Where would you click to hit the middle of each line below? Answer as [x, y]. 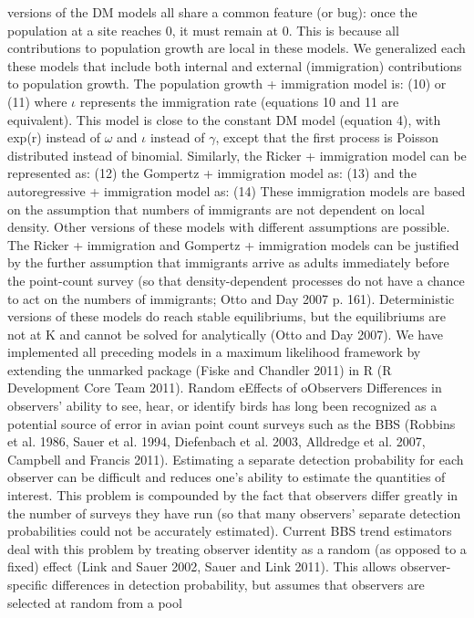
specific [28, 584]
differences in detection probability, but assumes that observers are [238, 584]
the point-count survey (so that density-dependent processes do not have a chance [236, 280]
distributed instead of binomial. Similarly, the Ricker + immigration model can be [237, 155]
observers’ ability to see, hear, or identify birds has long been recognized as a [222, 406]
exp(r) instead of [54, 137]
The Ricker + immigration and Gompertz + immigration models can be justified [233, 244]
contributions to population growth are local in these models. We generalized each [237, 48]
